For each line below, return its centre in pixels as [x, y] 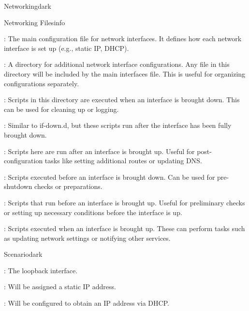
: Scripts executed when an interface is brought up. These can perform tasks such [124, 228]
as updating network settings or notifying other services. [87, 238]
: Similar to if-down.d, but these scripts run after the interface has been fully [118, 125]
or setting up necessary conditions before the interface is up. [93, 212]
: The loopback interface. [41, 270]
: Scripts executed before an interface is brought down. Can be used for [110, 177]
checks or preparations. [68, 186]
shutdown [18, 186]
